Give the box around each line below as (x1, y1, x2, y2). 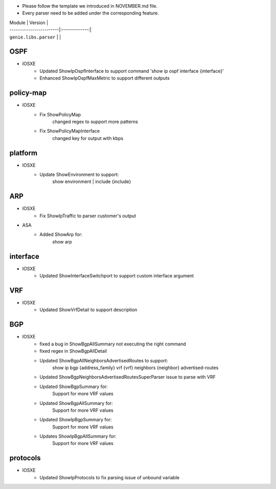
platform (9, 149, 38, 157)
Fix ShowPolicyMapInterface (39, 128, 100, 134)
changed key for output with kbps (52, 135, 124, 141)
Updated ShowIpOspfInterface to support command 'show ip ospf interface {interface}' (39, 68, 224, 74)
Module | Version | (9, 19, 49, 26)
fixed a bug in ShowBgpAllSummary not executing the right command (39, 341, 186, 347)
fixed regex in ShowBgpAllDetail (39, 348, 107, 354)
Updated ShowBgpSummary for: (39, 383, 108, 390)
